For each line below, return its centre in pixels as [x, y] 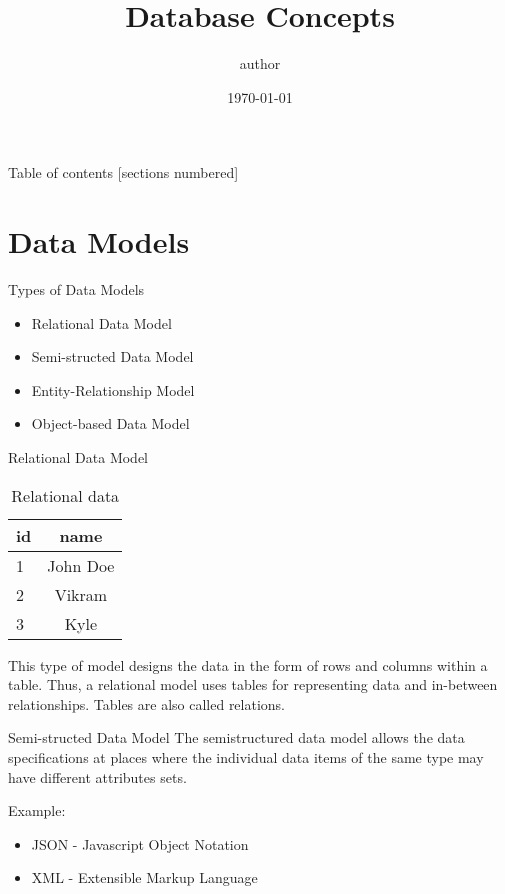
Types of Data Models [76, 289]
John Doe [81, 565]
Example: [37, 810]
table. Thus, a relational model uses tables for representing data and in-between [253, 684]
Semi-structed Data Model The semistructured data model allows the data [236, 737]
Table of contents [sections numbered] [123, 172]
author [260, 63]
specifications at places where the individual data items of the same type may [246, 756]
